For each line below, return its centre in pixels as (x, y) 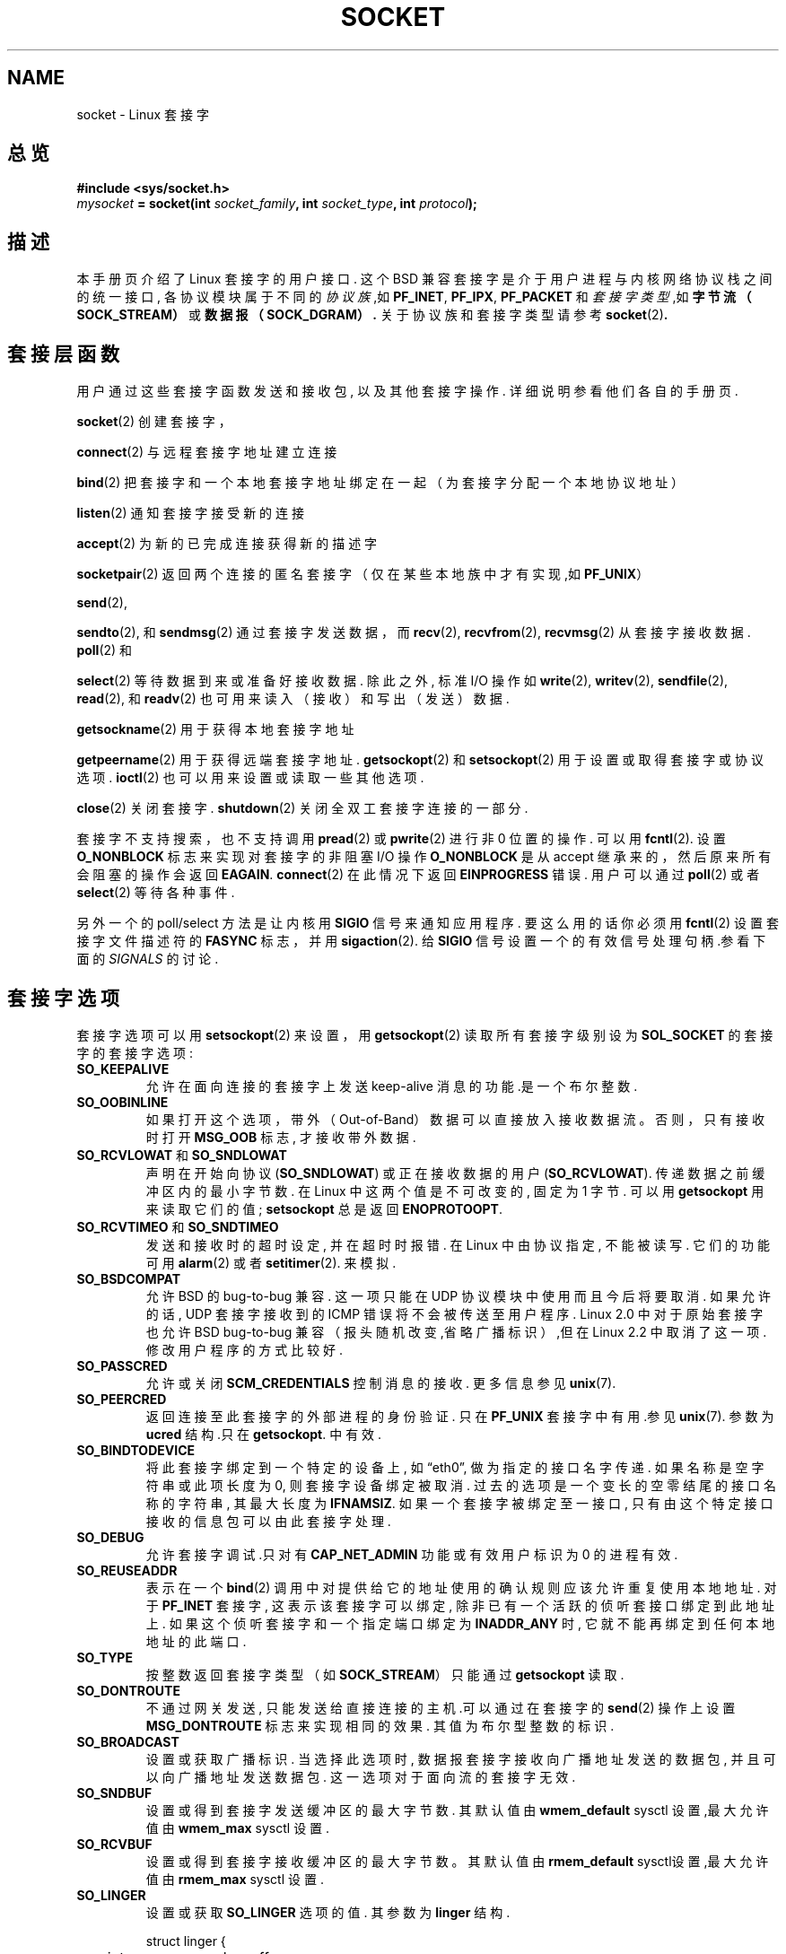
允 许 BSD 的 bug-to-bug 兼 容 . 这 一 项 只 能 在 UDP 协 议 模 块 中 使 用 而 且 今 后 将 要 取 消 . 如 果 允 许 (458, 1295)
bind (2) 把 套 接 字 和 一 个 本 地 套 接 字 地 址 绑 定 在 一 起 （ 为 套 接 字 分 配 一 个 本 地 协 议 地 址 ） (380, 483)
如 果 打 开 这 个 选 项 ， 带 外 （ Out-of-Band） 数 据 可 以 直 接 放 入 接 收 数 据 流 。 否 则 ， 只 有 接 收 (455, 1119)
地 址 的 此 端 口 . (196, 1641)
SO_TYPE (105, 1657)
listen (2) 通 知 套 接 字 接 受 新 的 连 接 (190, 513)
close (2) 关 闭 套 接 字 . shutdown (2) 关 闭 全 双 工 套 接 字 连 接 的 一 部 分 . (302, 808)
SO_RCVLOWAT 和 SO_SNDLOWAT (182, 1155)
